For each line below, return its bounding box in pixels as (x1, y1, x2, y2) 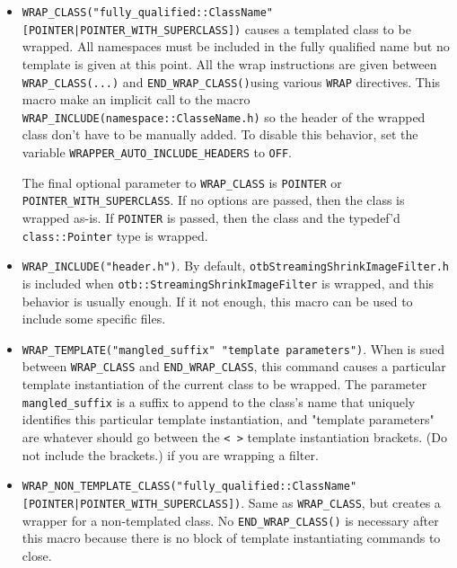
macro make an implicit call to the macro (22, 90, 250, 109)
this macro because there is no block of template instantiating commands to (22, 528, 441, 547)
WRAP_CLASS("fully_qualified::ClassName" (22, 6, 273, 19)
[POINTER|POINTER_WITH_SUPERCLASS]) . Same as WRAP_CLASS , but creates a (22, 493, 441, 511)
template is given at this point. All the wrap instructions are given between (22, 54, 437, 73)
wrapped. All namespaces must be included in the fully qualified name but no (22, 37, 450, 56)
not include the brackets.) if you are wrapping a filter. (22, 445, 319, 464)
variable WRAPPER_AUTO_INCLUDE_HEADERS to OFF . (22, 143, 292, 161)
